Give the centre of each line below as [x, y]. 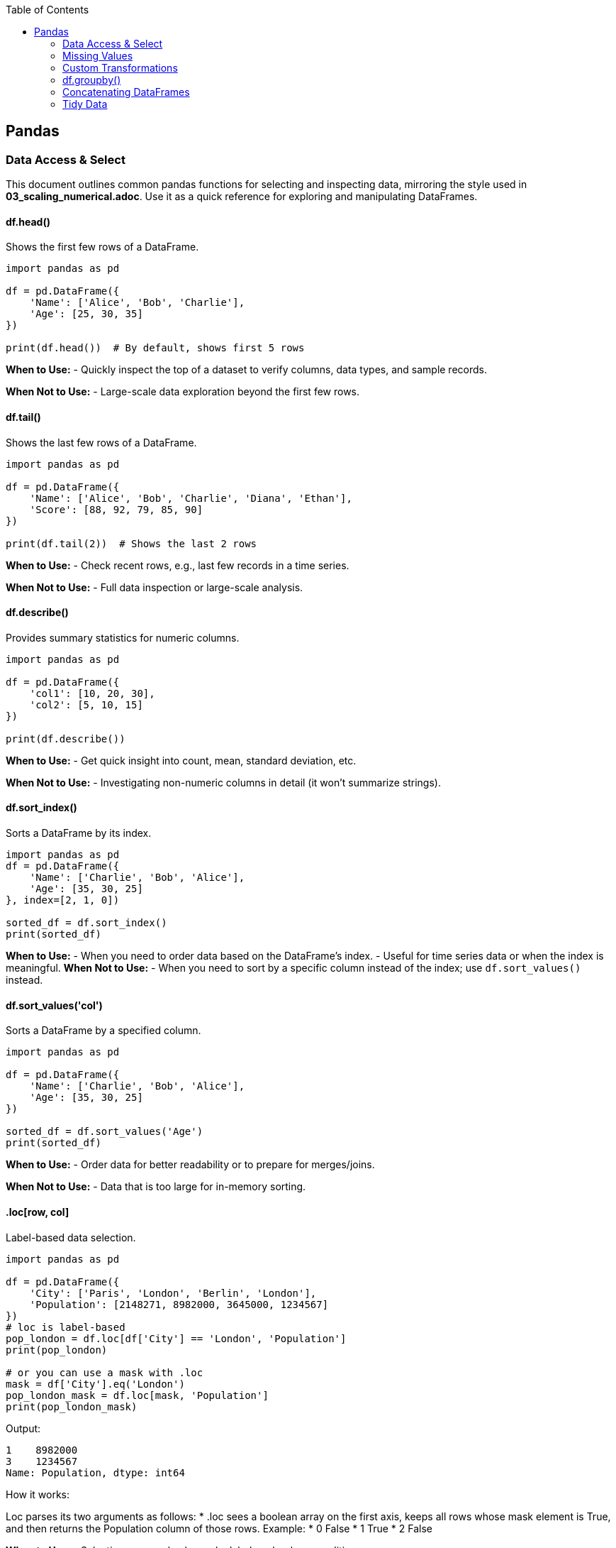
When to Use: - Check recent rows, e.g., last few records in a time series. [178, 565]
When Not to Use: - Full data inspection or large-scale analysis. [155, 587]
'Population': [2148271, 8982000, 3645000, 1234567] [179, 1304]
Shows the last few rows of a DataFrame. [101, 442]
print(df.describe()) [66, 739]
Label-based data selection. [71, 1237]
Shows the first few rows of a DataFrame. [102, 247]
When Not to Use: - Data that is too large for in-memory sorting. [156, 1187]
